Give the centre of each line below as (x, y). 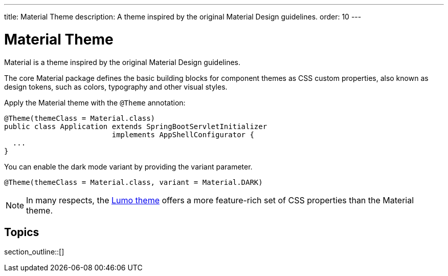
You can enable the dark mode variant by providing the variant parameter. (128, 166)
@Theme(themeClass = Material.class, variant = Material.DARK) (133, 182)
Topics (22, 232)
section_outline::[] (34, 252)
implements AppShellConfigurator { (183, 134)
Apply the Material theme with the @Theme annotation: (95, 102)
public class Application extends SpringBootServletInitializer (136, 126)
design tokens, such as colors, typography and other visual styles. (116, 87)
